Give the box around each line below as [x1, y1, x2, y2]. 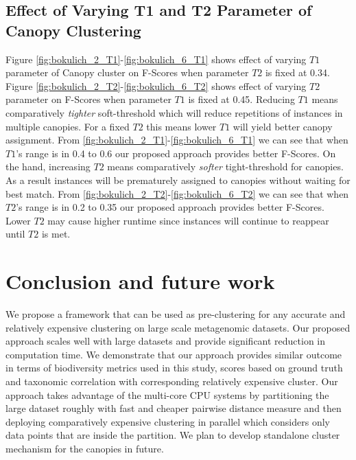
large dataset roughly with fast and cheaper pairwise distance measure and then [5, 401, 342, 415]
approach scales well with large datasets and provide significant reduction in [5, 334, 326, 348]
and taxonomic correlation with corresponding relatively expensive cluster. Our [5, 374, 338, 388]
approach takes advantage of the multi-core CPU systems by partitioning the [5, 387, 329, 402]
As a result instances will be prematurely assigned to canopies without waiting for [5, 172, 351, 187]
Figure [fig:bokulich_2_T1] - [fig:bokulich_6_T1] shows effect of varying [5, 51, 307, 66]
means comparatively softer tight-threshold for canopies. [107, 159, 344, 174]
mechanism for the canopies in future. [5, 441, 164, 455]
